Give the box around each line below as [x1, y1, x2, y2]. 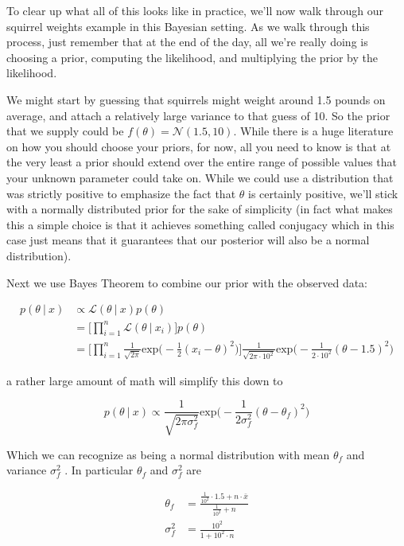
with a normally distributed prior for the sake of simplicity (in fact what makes [6, 201, 393, 217]
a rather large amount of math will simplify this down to [6, 372, 283, 388]
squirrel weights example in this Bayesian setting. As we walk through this [6, 18, 370, 34]
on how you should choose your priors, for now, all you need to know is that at [6, 138, 391, 154]
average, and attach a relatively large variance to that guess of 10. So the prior [6, 107, 390, 123]
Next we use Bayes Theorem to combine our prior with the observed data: [6, 274, 368, 291]
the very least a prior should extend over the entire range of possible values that [6, 154, 397, 170]
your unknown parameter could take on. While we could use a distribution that [6, 169, 394, 185]
